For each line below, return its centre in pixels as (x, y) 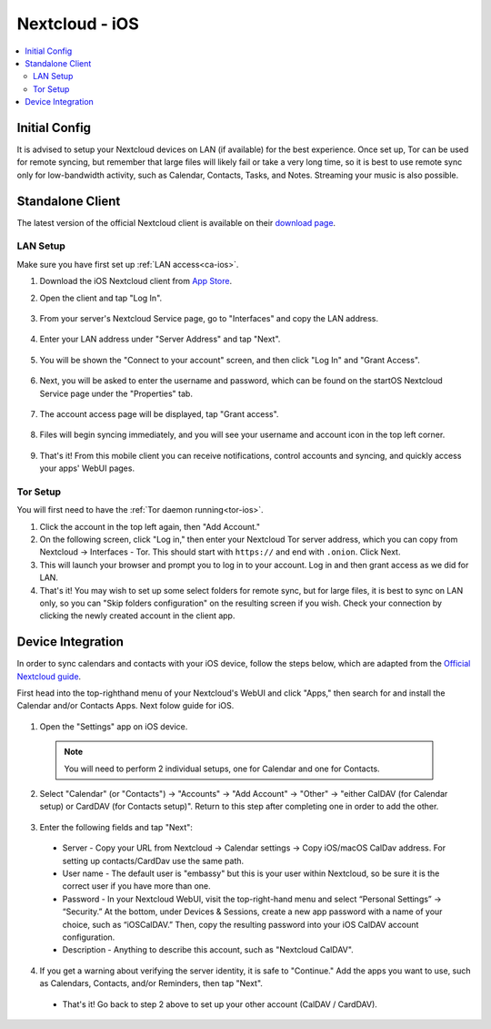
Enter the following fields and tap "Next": (116, 827)
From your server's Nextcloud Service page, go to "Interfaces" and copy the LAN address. (209, 319)
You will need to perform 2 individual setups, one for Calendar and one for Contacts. (222, 769)
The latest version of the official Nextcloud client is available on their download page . (176, 222)
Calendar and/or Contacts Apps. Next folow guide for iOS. (125, 706)
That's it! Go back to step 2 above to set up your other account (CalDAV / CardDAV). (220, 1004)
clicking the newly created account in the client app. (137, 616)
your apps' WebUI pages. (87, 468)
